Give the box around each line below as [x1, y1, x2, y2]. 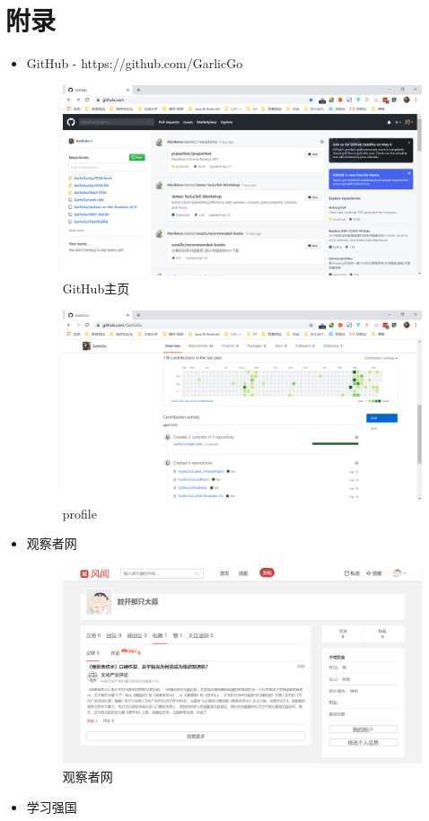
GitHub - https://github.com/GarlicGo [26, 54, 243, 73]
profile [62, 503, 97, 522]
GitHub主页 [62, 278, 130, 297]
